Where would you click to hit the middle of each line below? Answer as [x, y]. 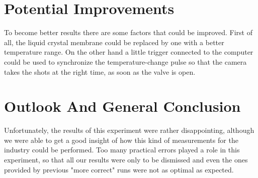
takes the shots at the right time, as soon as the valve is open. [100, 71]
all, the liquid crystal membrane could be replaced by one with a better [114, 42]
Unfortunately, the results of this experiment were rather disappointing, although [129, 130]
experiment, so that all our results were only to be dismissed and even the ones [126, 159]
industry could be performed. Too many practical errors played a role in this [122, 150]
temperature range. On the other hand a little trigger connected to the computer [129, 52]
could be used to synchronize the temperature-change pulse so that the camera [125, 61]
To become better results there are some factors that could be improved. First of [128, 32]
